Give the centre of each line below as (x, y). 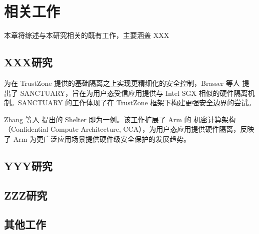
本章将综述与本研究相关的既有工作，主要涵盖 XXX (87, 35)
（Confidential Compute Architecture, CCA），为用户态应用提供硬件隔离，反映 (129, 129)
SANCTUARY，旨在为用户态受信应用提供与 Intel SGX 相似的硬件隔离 (134, 93)
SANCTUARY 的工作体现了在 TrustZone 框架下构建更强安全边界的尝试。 (136, 103)
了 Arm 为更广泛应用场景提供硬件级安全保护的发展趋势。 (97, 138)
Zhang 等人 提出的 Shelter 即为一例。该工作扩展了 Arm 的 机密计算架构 (120, 119)
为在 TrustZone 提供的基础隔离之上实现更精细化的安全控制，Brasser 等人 (122, 83)
